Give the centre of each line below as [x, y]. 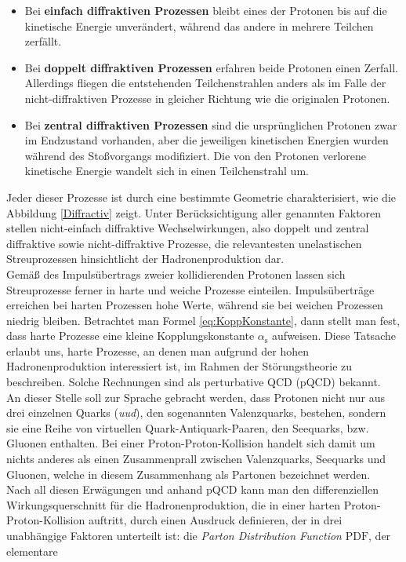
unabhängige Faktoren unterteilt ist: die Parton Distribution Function [174, 535]
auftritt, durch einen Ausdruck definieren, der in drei [215, 520]
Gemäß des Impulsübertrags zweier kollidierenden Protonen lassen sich [176, 274]
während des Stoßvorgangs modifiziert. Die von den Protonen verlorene [195, 155]
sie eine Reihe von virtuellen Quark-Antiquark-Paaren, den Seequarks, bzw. [188, 427]
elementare [32, 551]
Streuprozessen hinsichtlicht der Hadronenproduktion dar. [145, 259]
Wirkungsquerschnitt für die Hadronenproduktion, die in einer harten [173, 504]
